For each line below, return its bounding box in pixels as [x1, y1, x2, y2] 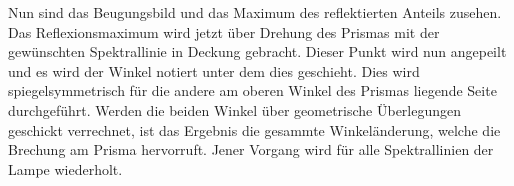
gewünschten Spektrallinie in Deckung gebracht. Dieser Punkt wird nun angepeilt [8, 41, 507, 62]
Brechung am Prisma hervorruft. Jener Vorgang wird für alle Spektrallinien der [8, 139, 494, 160]
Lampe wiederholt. [8, 158, 123, 179]
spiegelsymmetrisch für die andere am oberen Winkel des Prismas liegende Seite [8, 80, 497, 101]
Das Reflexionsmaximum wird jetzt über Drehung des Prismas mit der [8, 21, 440, 42]
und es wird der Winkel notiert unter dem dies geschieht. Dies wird [8, 60, 420, 81]
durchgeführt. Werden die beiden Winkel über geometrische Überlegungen [8, 99, 462, 120]
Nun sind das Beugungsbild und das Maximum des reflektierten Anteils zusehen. [8, 2, 502, 22]
